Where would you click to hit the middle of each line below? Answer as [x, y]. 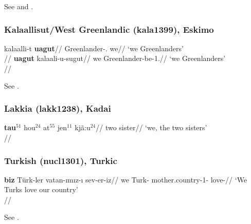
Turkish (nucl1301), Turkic [61, 160]
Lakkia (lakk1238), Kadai [58, 108]
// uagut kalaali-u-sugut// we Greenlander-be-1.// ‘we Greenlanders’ [115, 58]
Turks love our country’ [41, 189]
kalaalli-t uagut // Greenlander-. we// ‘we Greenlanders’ [94, 48]
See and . [19, 6]
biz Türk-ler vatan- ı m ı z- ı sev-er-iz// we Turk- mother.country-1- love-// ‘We [126, 179]
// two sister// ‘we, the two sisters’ [151, 127]
